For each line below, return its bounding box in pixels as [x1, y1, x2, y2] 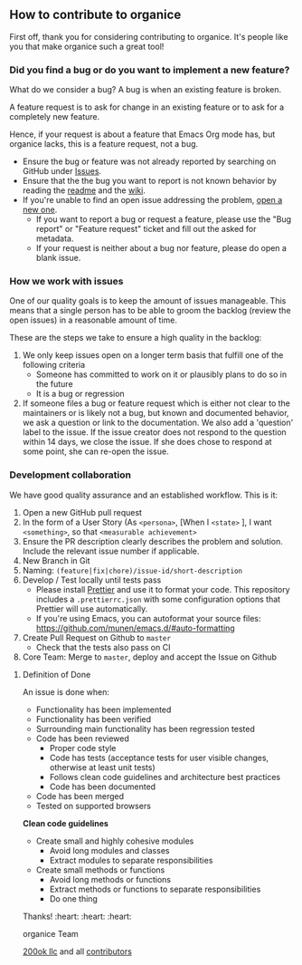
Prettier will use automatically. [35, 603, 148, 614]
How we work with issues [9, 275, 124, 288]
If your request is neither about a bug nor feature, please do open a [35, 243, 288, 254]
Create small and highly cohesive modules [35, 835, 194, 846]
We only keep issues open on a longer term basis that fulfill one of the [22, 350, 284, 361]
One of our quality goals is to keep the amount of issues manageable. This [9, 295, 287, 306]
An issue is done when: [22, 686, 110, 697]
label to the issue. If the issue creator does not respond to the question [22, 427, 287, 438]
